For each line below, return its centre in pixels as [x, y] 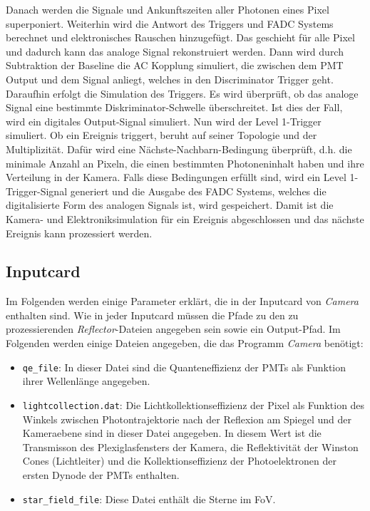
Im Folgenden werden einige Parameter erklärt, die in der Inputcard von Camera [182, 301]
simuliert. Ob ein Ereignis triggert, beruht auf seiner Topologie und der [161, 135]
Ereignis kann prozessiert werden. [79, 233]
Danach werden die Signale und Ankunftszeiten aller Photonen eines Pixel [168, 9]
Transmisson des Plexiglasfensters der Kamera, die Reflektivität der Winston [190, 447]
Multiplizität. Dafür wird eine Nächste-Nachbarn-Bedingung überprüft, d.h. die [179, 149]
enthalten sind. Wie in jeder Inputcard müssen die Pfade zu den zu [152, 315]
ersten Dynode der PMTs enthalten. [101, 474]
